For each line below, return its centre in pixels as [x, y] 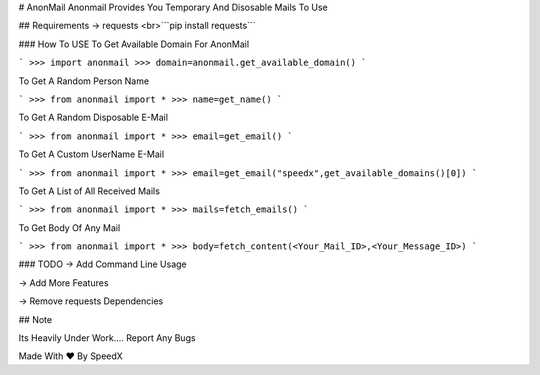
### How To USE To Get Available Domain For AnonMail [134, 44]
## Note [35, 319]
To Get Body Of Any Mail [69, 227]
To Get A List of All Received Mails [89, 191]
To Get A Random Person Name [84, 81]
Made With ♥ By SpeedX [71, 356]
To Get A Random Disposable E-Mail [93, 117]
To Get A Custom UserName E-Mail [91, 154]
